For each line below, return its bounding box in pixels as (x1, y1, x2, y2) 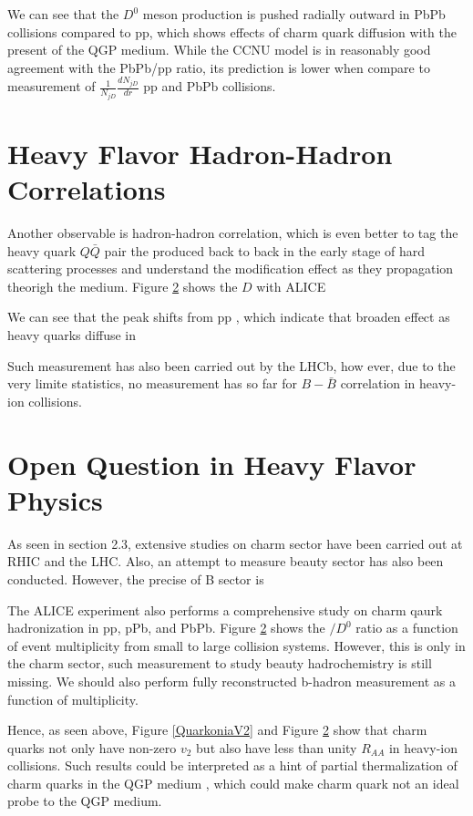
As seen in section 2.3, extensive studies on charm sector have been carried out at (7, 533, 463, 553)
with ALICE (256, 276, 326, 295)
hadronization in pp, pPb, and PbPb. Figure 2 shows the (7, 618, 325, 637)
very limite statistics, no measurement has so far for (7, 374, 297, 393)
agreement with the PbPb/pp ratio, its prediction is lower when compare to (7, 57, 430, 77)
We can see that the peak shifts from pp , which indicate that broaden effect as (7, 307, 450, 326)
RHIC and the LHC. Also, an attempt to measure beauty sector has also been (7, 552, 444, 571)
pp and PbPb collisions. (143, 77, 276, 96)
